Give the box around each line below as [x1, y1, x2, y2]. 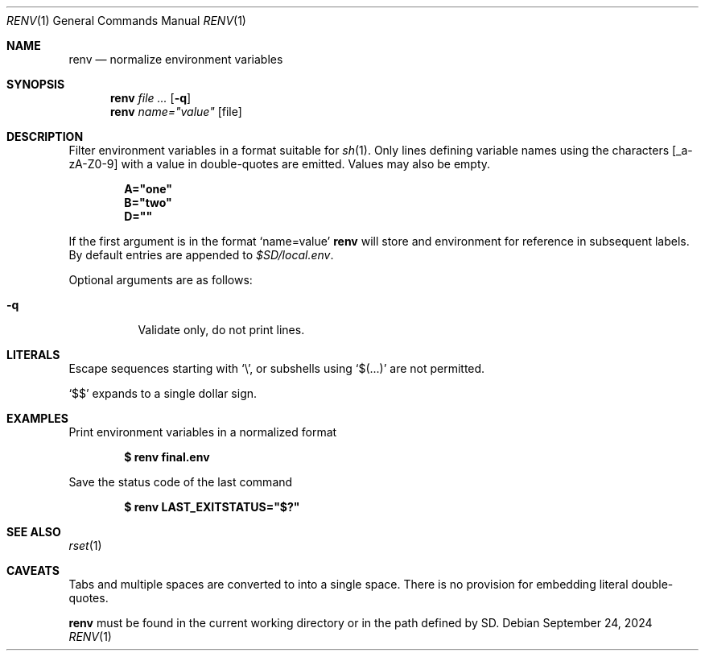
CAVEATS [6, 564, 60, 577]
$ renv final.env [124, 450, 210, 464]
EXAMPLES [6, 411, 68, 425]
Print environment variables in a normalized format [68, 425, 337, 439]
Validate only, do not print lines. [138, 323, 305, 337]
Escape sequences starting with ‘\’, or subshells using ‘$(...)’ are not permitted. [68, 362, 485, 375]
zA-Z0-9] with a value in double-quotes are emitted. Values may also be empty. [68, 157, 491, 171]
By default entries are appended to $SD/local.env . [68, 248, 334, 262]
